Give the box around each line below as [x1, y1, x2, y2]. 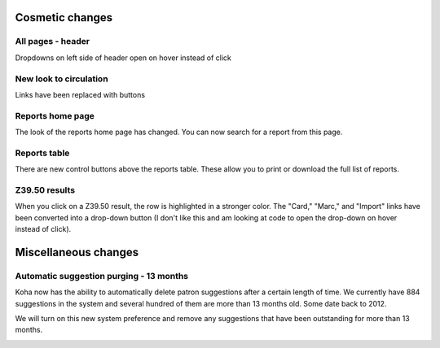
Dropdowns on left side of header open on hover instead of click [15, 53, 232, 63]
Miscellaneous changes [15, 245, 139, 259]
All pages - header [15, 36, 90, 47]
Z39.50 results [15, 184, 76, 195]
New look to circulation [15, 73, 109, 85]
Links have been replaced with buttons [15, 89, 146, 99]
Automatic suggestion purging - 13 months [15, 270, 189, 281]
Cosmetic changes [15, 11, 113, 24]
